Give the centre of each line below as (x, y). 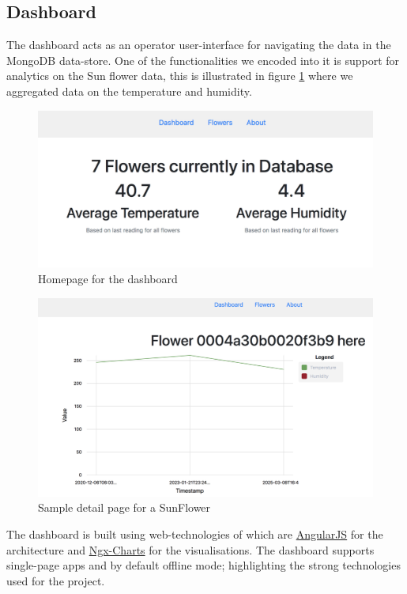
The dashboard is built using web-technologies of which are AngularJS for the (195, 534)
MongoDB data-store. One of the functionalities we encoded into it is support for (203, 60)
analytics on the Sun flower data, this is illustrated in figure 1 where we (180, 76)
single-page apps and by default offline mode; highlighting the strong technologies (203, 565)
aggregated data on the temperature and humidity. (129, 91)
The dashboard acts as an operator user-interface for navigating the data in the (199, 45)
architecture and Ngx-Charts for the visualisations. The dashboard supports (190, 549)
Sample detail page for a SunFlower (124, 507)
